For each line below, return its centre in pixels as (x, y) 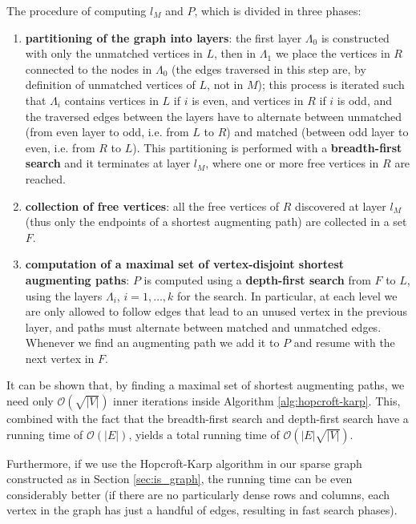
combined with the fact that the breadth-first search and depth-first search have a (208, 419)
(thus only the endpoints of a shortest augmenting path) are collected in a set (216, 222)
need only (30, 401)
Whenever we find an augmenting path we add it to (152, 343)
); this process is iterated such (331, 85)
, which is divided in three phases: (278, 10)
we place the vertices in (333, 53)
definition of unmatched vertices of (110, 85)
